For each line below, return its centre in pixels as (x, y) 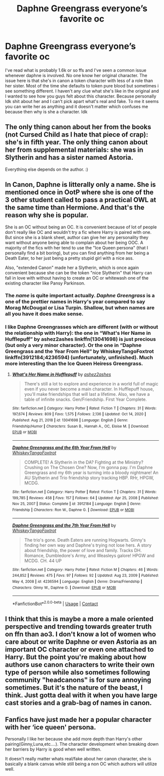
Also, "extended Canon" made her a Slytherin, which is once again (72, 267)
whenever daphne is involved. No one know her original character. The (76, 75)
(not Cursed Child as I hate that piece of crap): (77, 135)
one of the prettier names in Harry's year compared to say (75, 302)
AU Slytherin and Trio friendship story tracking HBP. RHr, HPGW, (89, 478)
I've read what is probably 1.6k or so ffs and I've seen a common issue (76, 70)
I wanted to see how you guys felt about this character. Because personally (81, 96)
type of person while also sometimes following (78, 672)
